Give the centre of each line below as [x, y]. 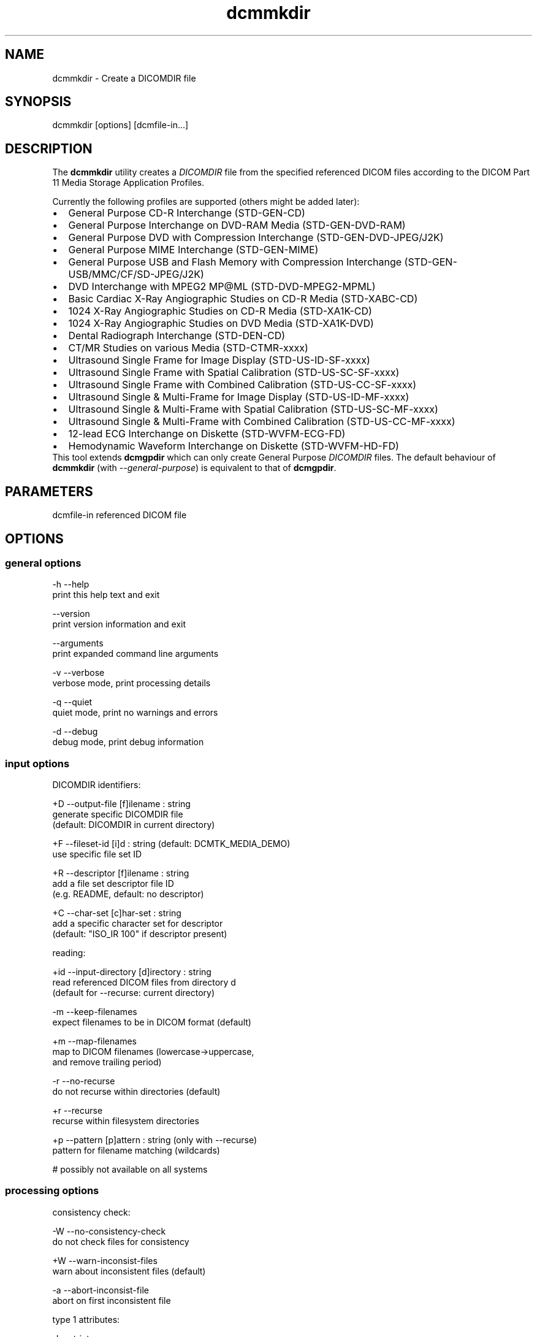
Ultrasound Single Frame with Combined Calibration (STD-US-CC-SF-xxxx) [242, 385]
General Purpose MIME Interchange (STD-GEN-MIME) [193, 250]
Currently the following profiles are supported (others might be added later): [206, 202]
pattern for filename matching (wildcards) [136, 1151]
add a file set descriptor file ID [113, 884]
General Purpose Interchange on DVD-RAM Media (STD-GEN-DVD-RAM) [237, 225]
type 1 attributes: [86, 1319]
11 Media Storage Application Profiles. [128, 183]
